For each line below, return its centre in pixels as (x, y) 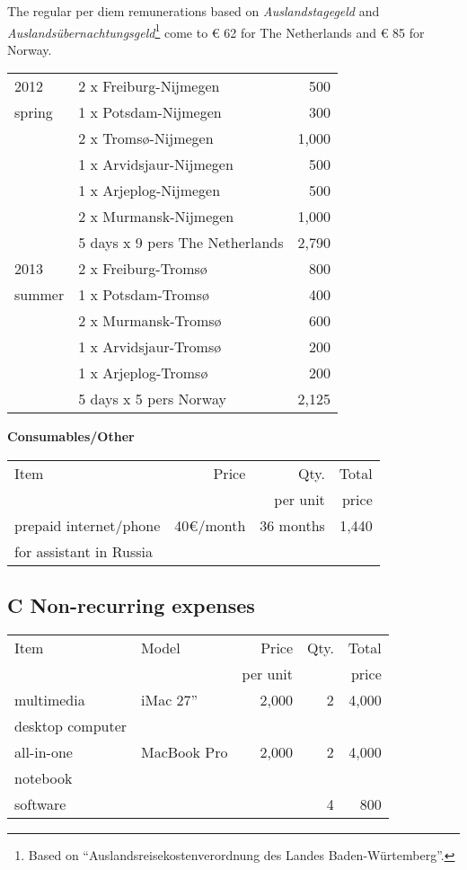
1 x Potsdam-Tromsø (144, 295)
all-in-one (44, 752)
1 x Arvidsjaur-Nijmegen (156, 164)
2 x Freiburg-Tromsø (143, 269)
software (40, 804)
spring (34, 112)
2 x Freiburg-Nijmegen (149, 86)
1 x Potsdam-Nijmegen (150, 112)
